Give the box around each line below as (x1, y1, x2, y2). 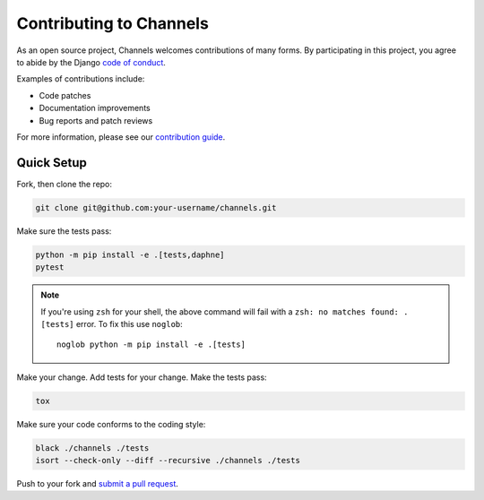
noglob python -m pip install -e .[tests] (56, 340, 246, 349)
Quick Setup (16, 155, 87, 170)
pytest (35, 263, 65, 272)
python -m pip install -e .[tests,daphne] (35, 249, 225, 260)
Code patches (39, 90, 91, 100)
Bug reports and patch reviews (39, 115, 153, 125)
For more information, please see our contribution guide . (16, 131, 226, 142)
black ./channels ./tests (35, 443, 150, 453)
